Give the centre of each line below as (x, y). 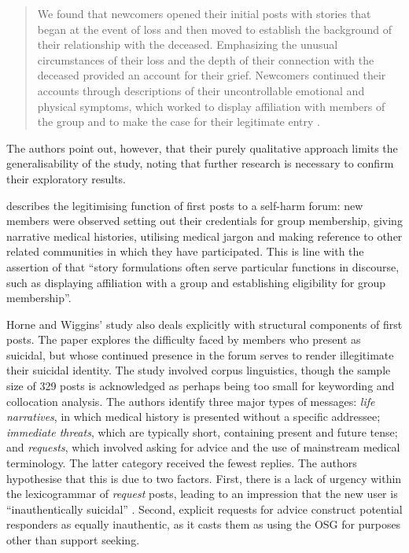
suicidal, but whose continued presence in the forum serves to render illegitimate (200, 354)
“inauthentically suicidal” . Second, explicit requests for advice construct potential (204, 509)
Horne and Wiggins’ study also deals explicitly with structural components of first (204, 324)
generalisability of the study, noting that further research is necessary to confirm (200, 163)
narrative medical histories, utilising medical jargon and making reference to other (204, 236)
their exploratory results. (66, 178)
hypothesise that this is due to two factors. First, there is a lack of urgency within (204, 478)
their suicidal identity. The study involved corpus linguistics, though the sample (199, 370)
